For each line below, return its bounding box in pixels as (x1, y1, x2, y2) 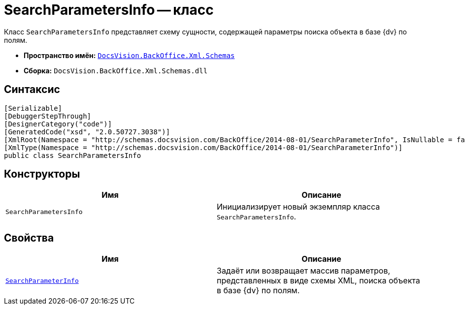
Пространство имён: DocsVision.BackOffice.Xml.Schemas (24, 51, 235, 60)
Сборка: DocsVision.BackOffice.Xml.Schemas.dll (24, 66, 208, 75)
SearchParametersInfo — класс (4, 1, 214, 18)
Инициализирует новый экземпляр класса (217, 202, 380, 212)
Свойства (4, 231, 54, 244)
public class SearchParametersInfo (4, 151, 141, 159)
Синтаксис (4, 83, 60, 96)
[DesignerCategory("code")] (4, 120, 112, 128)
